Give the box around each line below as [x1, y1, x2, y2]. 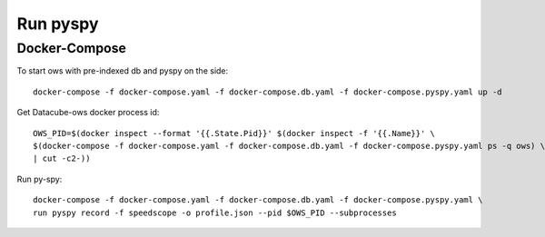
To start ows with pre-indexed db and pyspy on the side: [16, 65, 229, 76]
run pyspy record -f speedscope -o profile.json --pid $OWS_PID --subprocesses [33, 207, 397, 218]
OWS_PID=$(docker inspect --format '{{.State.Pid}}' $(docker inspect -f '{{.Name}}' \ [33, 128, 436, 138]
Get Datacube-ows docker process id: [16, 107, 160, 118]
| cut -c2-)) [33, 153, 91, 163]
